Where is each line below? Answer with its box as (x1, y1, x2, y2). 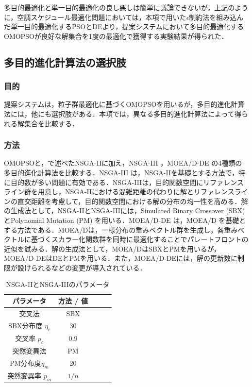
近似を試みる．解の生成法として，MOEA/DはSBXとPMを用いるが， (4, 243, 220, 253)
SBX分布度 (8, 320, 43, 330)
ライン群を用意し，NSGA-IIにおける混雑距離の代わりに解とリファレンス (4, 186, 235, 197)
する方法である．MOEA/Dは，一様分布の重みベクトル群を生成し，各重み (4, 224, 238, 235)
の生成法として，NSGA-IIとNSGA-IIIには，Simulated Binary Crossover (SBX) (4, 205, 245, 216)
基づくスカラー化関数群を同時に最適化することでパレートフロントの (31, 234, 249, 244)
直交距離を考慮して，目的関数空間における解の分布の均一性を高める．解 (17, 196, 248, 206)
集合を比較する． (24, 118, 79, 128)
